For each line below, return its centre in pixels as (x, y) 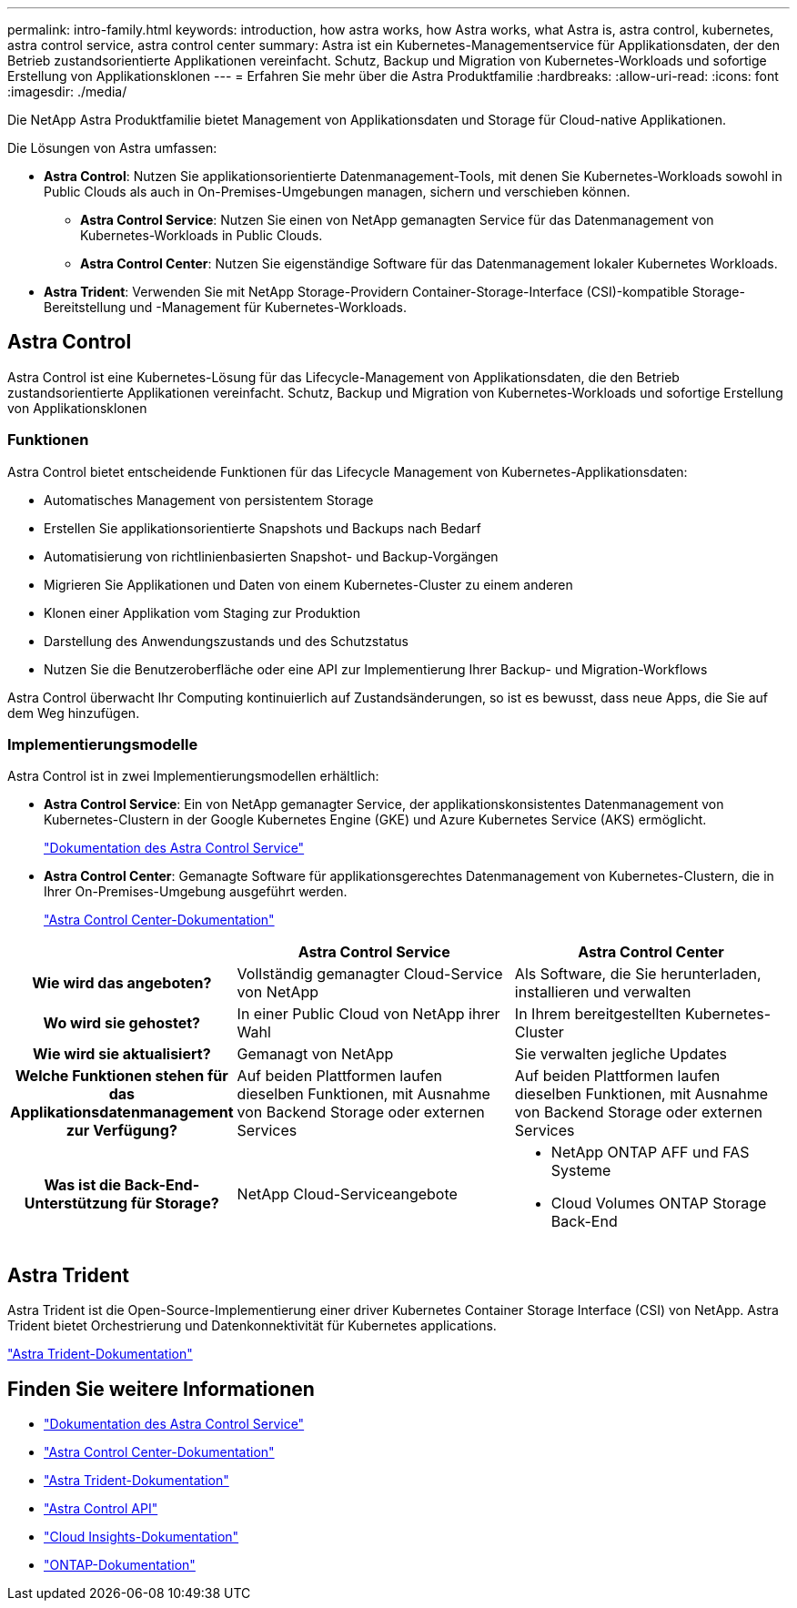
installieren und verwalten (603, 992)
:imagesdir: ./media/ (67, 91)
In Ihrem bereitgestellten (598, 1014)
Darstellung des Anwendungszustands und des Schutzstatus (227, 641)
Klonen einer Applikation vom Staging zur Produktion (202, 612)
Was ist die (83, 1185)
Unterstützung (76, 1203)
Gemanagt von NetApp (315, 1054)
